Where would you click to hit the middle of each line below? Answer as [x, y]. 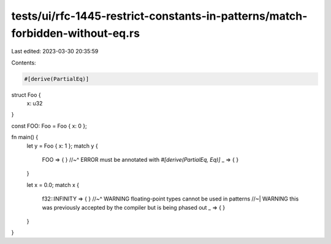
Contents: [24, 63]
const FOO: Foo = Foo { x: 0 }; [49, 126]
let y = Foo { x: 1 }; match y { [62, 146]
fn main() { [25, 137]
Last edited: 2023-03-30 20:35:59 [55, 51]
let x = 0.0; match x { [53, 185]
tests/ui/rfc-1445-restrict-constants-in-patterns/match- [159, 16]
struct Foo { [26, 94]
